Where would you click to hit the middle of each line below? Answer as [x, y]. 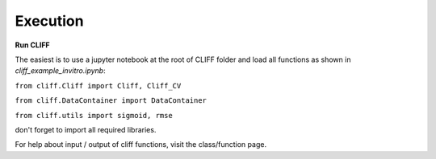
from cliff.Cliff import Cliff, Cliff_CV [98, 86]
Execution [49, 21]
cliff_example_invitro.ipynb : [60, 71]
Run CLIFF [32, 45]
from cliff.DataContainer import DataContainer [111, 101]
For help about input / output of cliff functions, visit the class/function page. [140, 145]
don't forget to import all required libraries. [86, 129]
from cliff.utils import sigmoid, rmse [94, 115]
